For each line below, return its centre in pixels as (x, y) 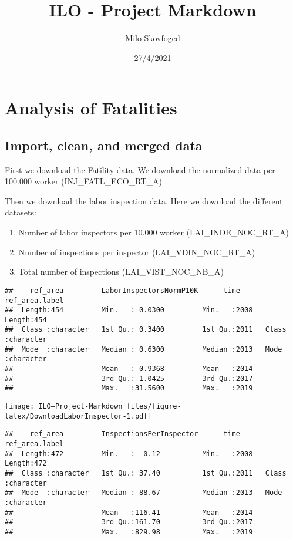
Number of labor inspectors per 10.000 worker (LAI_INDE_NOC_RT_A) (154, 232)
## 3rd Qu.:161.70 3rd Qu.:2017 (129, 522)
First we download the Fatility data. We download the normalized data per (140, 169)
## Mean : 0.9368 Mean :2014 (129, 369)
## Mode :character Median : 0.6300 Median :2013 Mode (144, 349)
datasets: (21, 212)
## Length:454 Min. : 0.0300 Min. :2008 (129, 310)
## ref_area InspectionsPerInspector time (122, 434)
